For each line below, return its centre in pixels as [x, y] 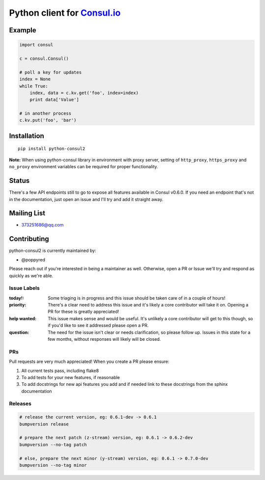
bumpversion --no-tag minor [53, 465]
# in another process [45, 114]
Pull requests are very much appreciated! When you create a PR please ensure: [89, 362]
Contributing [29, 239]
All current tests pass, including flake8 [60, 371]
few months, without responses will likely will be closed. [105, 339]
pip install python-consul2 [52, 149]
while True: [34, 86]
